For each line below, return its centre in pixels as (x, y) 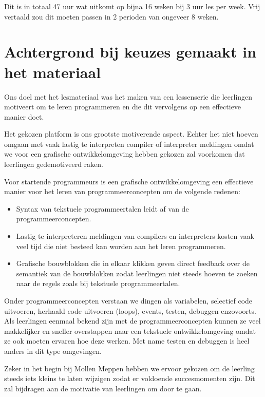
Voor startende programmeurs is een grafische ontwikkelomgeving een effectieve (129, 181)
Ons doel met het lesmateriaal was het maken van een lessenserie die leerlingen (128, 96)
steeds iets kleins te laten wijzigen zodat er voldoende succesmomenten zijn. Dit (130, 378)
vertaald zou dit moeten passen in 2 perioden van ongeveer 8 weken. (111, 16)
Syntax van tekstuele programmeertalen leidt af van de (102, 208)
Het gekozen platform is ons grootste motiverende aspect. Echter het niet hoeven (131, 134)
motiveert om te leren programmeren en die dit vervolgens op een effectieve (123, 107)
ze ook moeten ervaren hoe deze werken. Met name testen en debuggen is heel (127, 341)
